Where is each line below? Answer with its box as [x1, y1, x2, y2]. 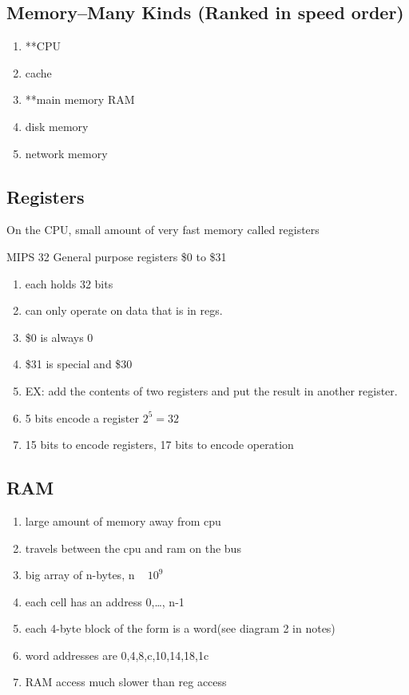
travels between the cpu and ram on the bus [25, 539, 241, 556]
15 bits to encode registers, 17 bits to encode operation [25, 436, 294, 453]
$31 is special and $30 [25, 355, 133, 372]
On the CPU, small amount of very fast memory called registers [6, 221, 320, 238]
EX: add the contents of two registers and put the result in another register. [25, 382, 398, 399]
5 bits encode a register [25, 409, 139, 426]
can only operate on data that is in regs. [25, 302, 223, 319]
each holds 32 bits [25, 275, 113, 292]
